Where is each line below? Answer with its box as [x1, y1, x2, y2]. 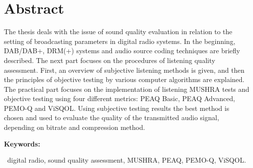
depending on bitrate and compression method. [4, 122, 145, 132]
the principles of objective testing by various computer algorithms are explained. [4, 74, 245, 84]
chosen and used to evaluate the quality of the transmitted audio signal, [4, 112, 219, 123]
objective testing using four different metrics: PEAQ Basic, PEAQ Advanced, [4, 93, 235, 104]
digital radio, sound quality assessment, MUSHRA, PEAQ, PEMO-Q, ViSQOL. [7, 155, 246, 165]
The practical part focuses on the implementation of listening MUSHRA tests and [4, 84, 250, 94]
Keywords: [4, 138, 41, 148]
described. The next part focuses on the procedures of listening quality [4, 55, 215, 65]
